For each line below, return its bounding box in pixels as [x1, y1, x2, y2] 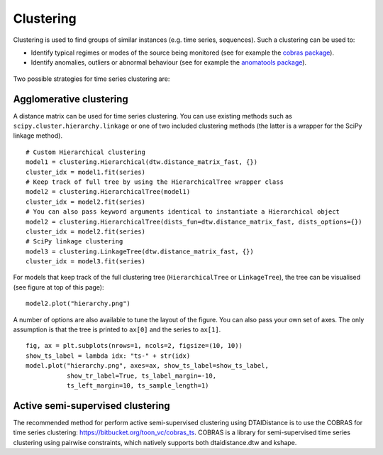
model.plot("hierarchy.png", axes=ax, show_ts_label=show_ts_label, [26, 362, 269, 370]
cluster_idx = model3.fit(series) [26, 258, 145, 265]
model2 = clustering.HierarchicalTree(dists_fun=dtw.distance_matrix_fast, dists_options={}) [26, 217, 362, 226]
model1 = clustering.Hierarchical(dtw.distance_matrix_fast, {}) [26, 158, 258, 166]
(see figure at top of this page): [13, 283, 104, 291]
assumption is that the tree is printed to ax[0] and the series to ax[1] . [13, 325, 221, 334]
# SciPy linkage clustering [26, 238, 123, 246]
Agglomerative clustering [13, 93, 129, 105]
